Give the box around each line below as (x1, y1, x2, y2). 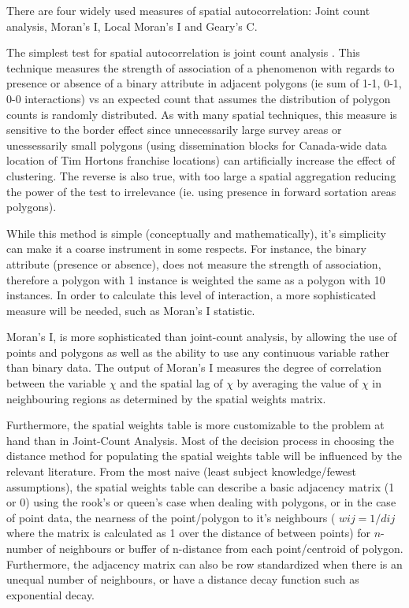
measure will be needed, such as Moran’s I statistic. (6, 302, 255, 318)
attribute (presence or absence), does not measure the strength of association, (6, 255, 381, 272)
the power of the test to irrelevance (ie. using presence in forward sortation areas (6, 183, 396, 199)
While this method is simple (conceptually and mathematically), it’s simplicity (6, 224, 386, 241)
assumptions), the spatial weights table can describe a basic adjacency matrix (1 (6, 478, 395, 495)
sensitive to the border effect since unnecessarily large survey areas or (6, 121, 342, 138)
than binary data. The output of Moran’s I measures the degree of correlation (6, 359, 382, 376)
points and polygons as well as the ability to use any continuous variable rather (6, 343, 389, 360)
